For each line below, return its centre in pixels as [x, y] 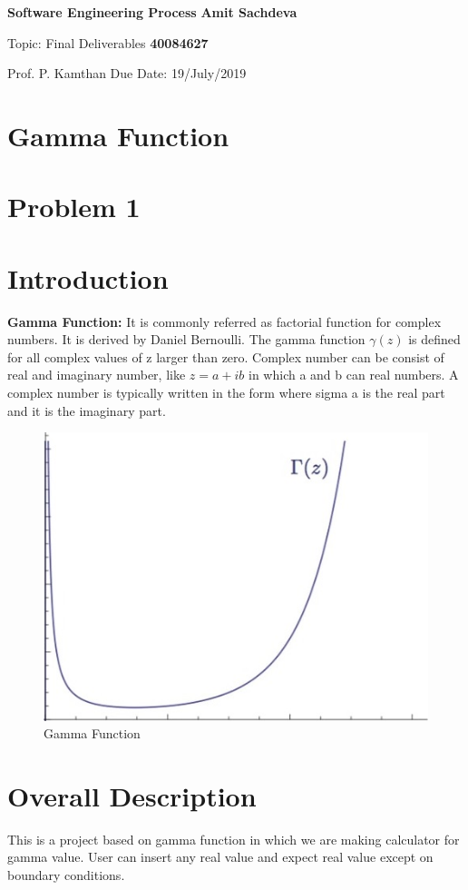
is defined [434, 339]
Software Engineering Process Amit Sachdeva [152, 12]
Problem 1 [74, 207]
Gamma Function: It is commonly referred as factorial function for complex [224, 321]
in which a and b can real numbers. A [354, 375]
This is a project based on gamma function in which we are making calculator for [234, 839]
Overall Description [132, 795]
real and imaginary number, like [97, 375]
